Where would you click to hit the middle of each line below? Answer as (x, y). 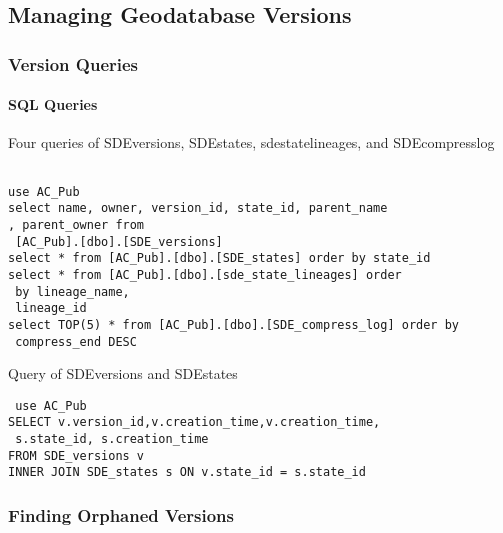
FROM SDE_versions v (76, 455)
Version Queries (73, 63)
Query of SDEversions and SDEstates (123, 373)
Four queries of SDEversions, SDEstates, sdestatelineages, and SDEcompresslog (251, 142)
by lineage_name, (72, 291)
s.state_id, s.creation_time (112, 439)
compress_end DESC (76, 341)
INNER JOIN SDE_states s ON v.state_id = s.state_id (187, 472)
